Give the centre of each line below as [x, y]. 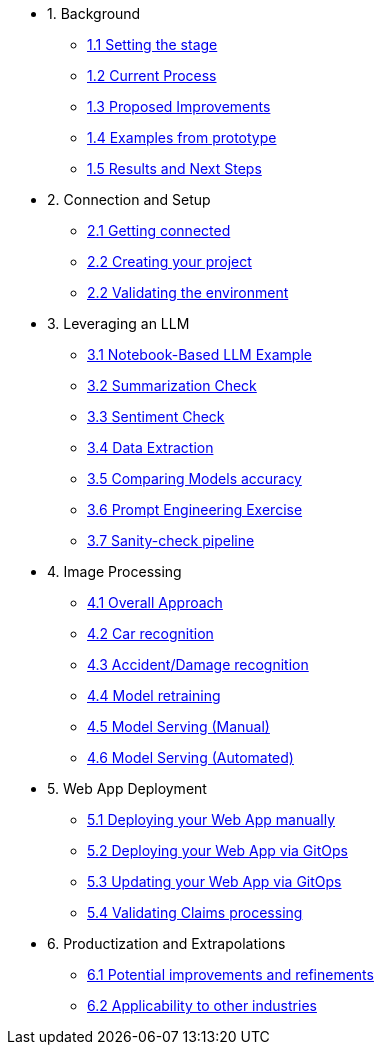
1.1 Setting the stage [152, 44]
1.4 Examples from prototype [182, 137]
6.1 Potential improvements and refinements [230, 974]
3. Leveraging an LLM [118, 323]
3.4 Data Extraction [150, 447]
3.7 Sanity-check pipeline [171, 540]
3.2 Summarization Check [172, 385]
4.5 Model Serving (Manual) [178, 726]
